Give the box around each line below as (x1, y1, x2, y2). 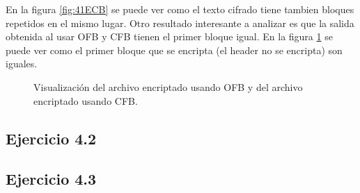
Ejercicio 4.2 (6, 127, 97, 149)
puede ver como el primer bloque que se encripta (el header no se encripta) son (6, 42, 343, 57)
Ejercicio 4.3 (6, 168, 97, 190)
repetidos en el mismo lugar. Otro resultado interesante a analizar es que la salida (6, 15, 354, 30)
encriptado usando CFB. (33, 93, 138, 108)
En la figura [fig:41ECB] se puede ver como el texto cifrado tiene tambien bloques (6, 2, 354, 16)
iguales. (6, 56, 38, 71)
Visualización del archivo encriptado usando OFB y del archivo (33, 79, 303, 94)
